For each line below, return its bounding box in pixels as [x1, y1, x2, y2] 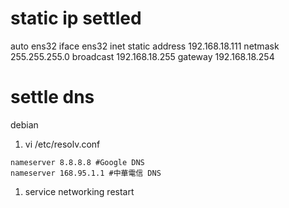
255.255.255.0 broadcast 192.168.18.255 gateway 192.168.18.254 [10, 50, 275, 62]
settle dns [10, 86, 95, 109]
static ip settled [10, 7, 142, 30]
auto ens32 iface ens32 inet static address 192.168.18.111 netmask [10, 40, 280, 52]
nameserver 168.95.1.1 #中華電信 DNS [10, 168, 162, 178]
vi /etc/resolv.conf [24, 138, 101, 150]
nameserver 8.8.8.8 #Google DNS [10, 157, 145, 167]
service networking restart [24, 185, 135, 197]
